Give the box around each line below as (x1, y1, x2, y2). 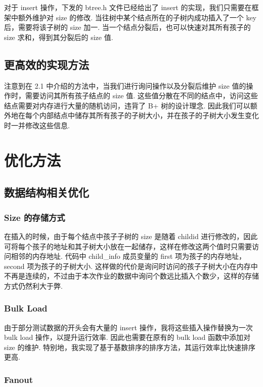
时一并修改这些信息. (4, 120, 70, 130)
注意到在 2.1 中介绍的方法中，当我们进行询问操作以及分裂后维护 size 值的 (4, 80, 246, 91)
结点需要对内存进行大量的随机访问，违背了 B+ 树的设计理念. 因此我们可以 (4, 100, 250, 110)
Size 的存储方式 (4, 211, 65, 223)
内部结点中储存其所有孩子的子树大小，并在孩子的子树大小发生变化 (39, 110, 259, 121)
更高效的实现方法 (4, 56, 89, 72)
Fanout (4, 373, 33, 385)
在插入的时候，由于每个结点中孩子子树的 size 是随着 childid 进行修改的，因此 (4, 230, 258, 241)
